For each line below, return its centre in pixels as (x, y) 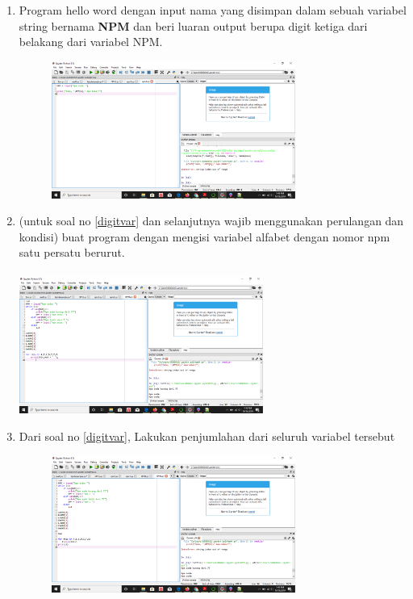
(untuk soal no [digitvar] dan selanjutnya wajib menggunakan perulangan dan (211, 221)
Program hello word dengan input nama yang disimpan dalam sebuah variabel (213, 10)
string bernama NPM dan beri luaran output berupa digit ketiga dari (193, 25)
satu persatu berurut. (72, 252)
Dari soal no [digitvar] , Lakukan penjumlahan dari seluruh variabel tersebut (207, 436)
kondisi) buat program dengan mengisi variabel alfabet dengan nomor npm (204, 236)
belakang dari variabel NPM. (91, 42)
